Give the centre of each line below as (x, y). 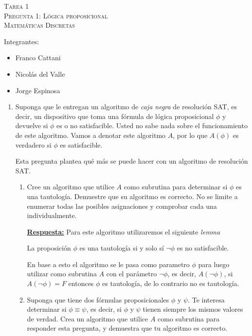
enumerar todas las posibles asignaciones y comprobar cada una (122, 206)
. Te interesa (206, 299)
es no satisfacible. (203, 248)
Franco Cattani (38, 58)
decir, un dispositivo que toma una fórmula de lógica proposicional (115, 116)
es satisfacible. (81, 144)
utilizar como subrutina (62, 274)
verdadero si (33, 144)
